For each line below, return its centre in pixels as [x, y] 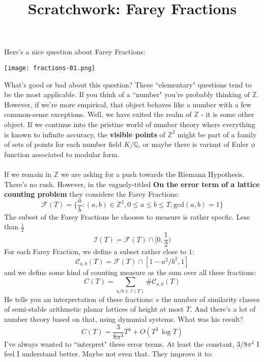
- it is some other [228, 114]
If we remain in [28, 174]
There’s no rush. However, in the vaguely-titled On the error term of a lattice [132, 184]
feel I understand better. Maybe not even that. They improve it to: [109, 354]
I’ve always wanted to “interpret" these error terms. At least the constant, [119, 343]
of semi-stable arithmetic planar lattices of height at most [94, 309]
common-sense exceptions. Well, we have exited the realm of [98, 114]
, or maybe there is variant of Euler [193, 144]
